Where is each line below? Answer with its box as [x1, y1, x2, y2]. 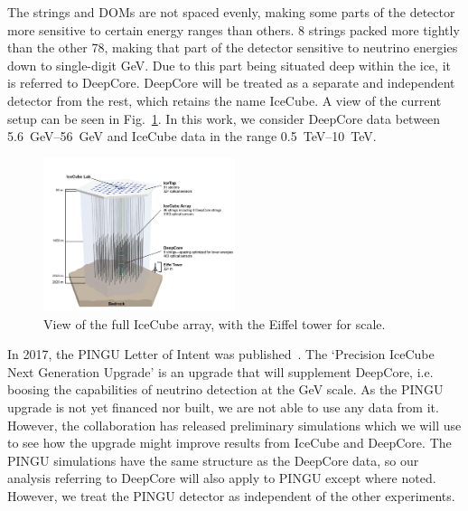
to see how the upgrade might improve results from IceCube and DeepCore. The [7, 433, 452, 452]
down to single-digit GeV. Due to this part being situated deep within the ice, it [7, 55, 451, 74]
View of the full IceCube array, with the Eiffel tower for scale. [43, 314, 386, 333]
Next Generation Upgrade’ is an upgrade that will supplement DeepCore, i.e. [7, 362, 434, 381]
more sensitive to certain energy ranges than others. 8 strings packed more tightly [7, 20, 460, 39]
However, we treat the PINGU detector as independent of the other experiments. [7, 486, 455, 505]
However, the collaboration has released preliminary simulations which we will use [7, 415, 462, 434]
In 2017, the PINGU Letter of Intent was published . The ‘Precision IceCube [7, 345, 435, 364]
